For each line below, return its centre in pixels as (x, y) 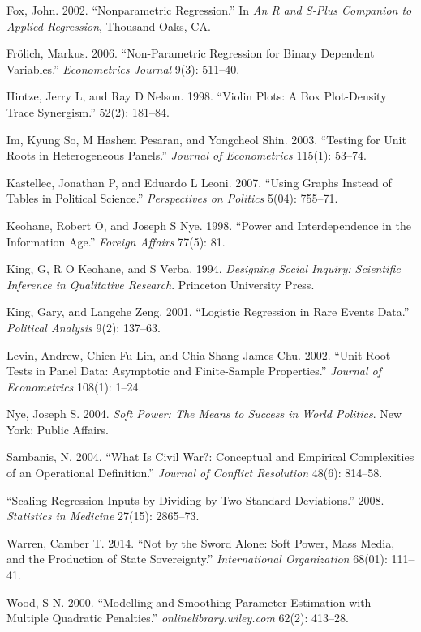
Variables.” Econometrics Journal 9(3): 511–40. (123, 68)
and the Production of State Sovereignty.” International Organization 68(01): (197, 559)
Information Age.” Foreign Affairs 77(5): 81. (116, 241)
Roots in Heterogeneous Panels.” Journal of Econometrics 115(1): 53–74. (187, 155)
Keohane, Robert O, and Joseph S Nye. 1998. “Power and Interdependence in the (209, 225)
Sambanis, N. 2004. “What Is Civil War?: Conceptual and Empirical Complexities (210, 457)
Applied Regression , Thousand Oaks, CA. (109, 26)
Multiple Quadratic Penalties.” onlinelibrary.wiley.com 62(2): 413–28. (178, 618)
